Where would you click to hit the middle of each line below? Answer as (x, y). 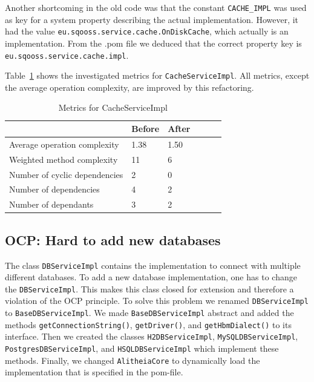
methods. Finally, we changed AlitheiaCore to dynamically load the (132, 360)
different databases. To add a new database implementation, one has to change (151, 277)
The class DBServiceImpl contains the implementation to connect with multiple (153, 265)
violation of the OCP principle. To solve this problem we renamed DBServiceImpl (157, 301)
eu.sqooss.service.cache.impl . (67, 55)
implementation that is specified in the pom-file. (94, 372)
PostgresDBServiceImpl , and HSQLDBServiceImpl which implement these (142, 348)
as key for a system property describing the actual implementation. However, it (152, 19)
